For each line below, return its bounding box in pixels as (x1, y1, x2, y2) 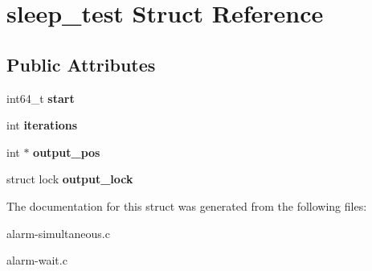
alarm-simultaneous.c (6, 224, 110, 241)
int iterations (6, 117, 78, 133)
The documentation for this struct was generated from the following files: (6, 197, 367, 214)
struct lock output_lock (6, 170, 133, 187)
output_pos (33, 143, 100, 160)
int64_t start (6, 89, 75, 106)
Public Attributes (6, 51, 156, 76)
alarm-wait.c (6, 252, 67, 269)
